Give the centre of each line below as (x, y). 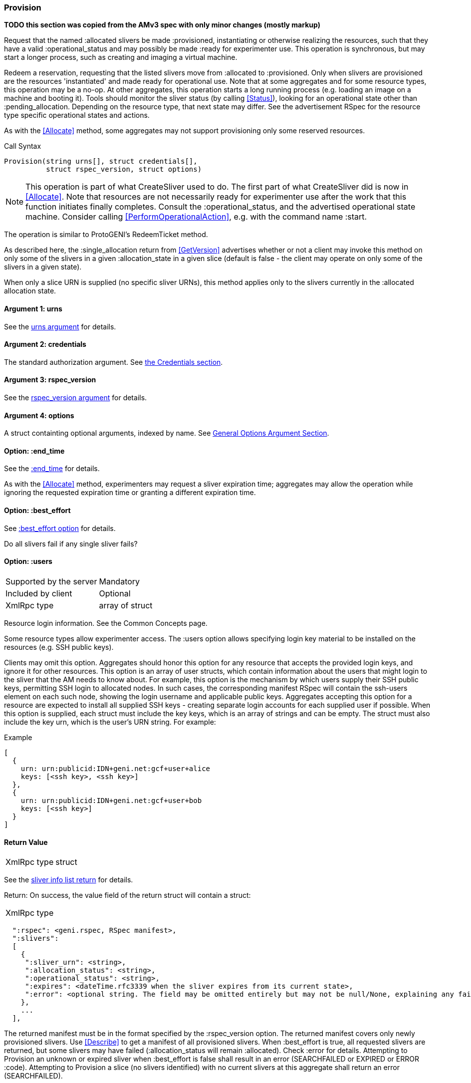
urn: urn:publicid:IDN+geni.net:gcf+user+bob (111, 800)
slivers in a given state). (43, 267)
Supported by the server (51, 581)
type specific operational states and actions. (77, 115)
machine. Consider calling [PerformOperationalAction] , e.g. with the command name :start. (196, 217)
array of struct (126, 605)
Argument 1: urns (33, 308)
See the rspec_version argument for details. (76, 398)
